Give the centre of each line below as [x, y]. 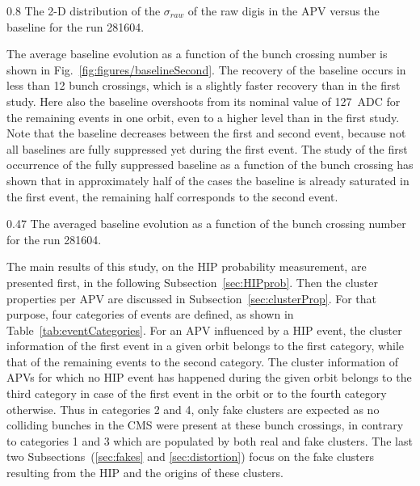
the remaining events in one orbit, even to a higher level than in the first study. [203, 117]
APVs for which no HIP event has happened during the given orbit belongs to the [209, 377]
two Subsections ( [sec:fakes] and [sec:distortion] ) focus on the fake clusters [191, 456]
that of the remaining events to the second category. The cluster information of [202, 361]
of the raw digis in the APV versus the [283, 11]
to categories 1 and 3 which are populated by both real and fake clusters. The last [210, 440]
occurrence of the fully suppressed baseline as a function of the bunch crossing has [210, 165]
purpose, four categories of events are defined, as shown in [150, 314]
